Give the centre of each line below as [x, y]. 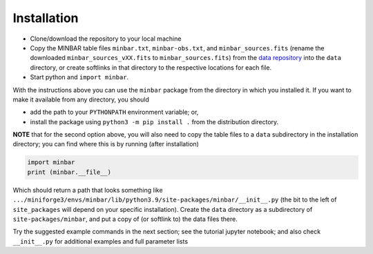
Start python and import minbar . [79, 77]
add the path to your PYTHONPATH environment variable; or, [114, 112]
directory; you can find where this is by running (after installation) [106, 144]
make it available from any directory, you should [81, 99]
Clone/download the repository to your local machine [106, 39]
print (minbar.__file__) [69, 172]
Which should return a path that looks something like [88, 190]
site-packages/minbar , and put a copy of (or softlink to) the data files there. [125, 219]
